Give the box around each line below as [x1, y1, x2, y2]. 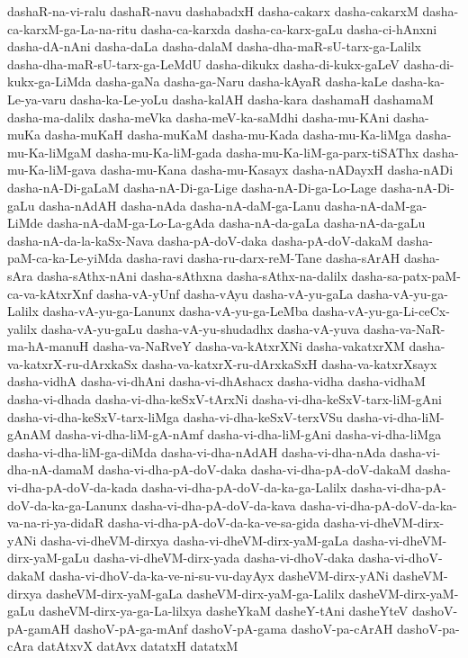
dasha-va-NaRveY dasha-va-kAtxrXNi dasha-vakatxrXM [93, 337, 405, 356]
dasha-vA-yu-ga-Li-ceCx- [312, 302, 450, 320]
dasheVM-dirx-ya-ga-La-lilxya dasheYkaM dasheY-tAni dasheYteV [39, 601, 409, 620]
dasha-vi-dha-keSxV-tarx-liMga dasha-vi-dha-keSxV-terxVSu [7, 407, 343, 426]
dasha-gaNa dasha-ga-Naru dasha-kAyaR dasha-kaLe [95, 72, 388, 91]
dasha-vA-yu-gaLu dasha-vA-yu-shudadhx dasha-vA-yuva [40, 319, 360, 338]
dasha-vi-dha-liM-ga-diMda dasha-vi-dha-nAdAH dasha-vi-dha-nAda [7, 442, 386, 461]
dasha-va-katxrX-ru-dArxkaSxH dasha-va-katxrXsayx [141, 354, 437, 373]
